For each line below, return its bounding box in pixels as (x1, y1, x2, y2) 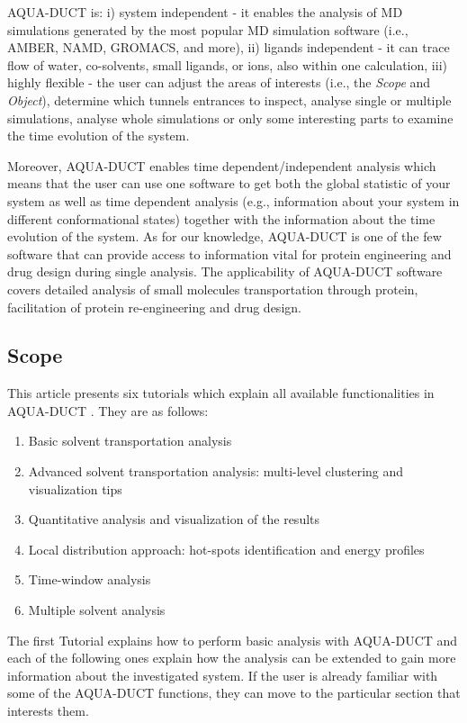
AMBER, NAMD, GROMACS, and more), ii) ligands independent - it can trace (7, 38, 450, 57)
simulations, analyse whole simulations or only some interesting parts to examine (7, 108, 454, 127)
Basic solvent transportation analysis (28, 431, 232, 450)
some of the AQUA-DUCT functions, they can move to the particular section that (7, 683, 461, 702)
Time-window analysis (28, 570, 151, 589)
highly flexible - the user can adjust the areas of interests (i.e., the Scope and (7, 73, 431, 92)
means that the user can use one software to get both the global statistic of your (7, 174, 451, 193)
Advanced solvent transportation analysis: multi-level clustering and (28, 462, 404, 481)
